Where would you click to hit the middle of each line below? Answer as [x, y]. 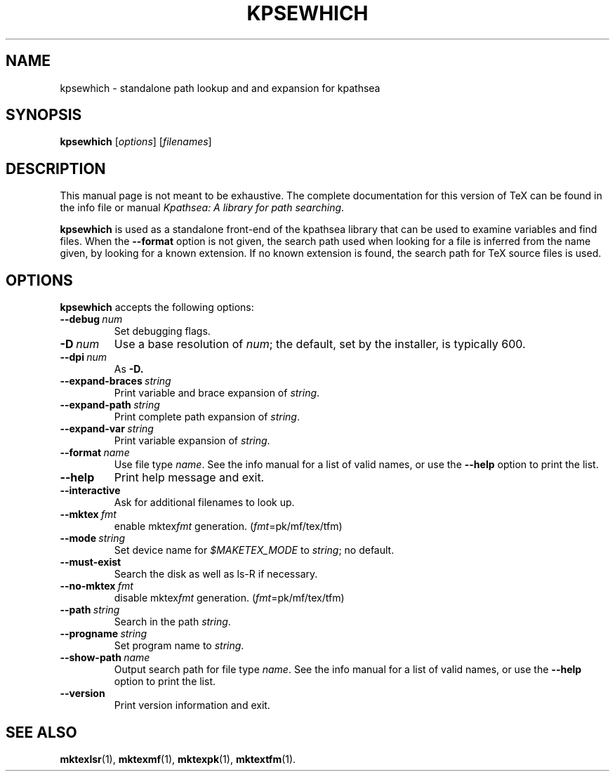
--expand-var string [107, 429]
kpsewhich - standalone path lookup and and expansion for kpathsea [220, 88]
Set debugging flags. [162, 331]
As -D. [129, 369]
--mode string [92, 538]
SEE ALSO [41, 732]
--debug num [91, 319]
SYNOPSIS [44, 115]
